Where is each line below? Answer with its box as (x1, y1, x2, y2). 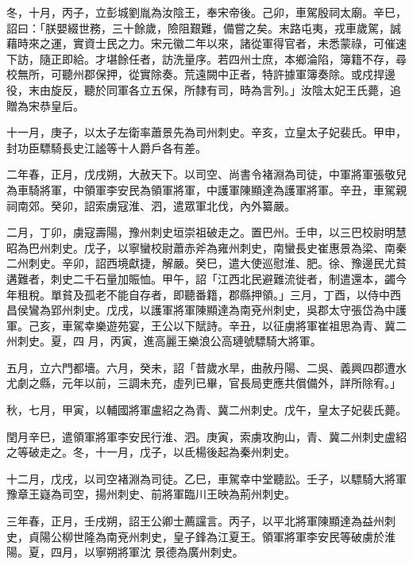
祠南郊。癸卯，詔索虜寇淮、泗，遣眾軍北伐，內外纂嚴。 (6, 197, 295, 213)
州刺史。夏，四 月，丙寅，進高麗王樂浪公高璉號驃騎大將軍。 (6, 332, 322, 349)
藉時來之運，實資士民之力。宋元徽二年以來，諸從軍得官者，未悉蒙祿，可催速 (6, 35, 407, 52)
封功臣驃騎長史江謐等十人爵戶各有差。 (6, 139, 206, 156)
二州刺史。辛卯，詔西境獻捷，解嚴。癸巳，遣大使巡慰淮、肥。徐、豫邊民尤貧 (6, 255, 407, 271)
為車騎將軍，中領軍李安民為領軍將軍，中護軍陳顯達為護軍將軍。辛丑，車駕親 (6, 181, 407, 198)
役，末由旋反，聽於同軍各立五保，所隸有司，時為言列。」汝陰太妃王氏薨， (6, 81, 390, 98)
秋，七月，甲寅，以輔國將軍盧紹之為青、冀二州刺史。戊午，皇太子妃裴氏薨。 (6, 402, 407, 418)
